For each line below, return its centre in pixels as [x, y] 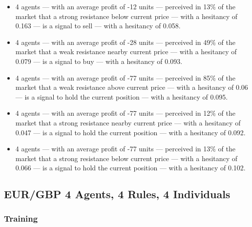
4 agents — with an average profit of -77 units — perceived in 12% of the [125, 113]
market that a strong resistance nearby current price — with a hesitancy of [128, 122]
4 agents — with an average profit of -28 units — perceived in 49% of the [125, 42]
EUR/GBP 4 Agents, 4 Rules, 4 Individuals [117, 194]
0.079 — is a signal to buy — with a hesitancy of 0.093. [99, 61]
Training [21, 218]
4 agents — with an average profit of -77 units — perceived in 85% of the [125, 77]
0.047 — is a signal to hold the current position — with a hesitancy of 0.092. [130, 132]
